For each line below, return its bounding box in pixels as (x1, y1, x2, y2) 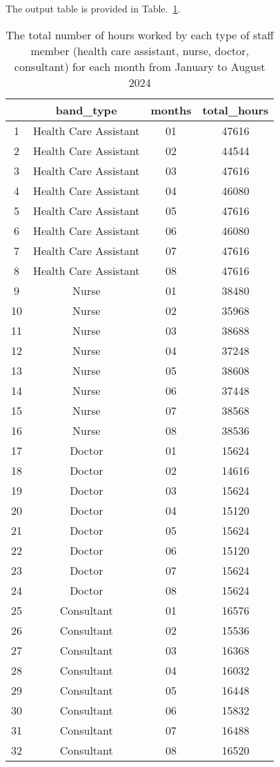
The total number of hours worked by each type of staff (6, 26, 274, 43)
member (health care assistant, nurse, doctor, (30, 42, 249, 59)
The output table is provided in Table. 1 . (6, 1, 181, 15)
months (150, 101, 192, 118)
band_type (55, 101, 117, 118)
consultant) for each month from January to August (14, 58, 266, 74)
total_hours (202, 101, 269, 118)
